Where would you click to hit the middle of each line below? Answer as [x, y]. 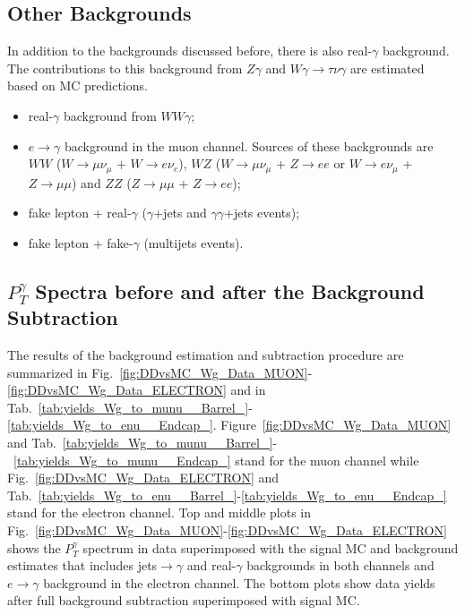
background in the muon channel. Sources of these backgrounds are [249, 145]
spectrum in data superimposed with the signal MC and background [271, 547]
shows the [34, 547]
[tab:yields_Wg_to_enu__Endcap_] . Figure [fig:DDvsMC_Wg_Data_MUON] [229, 425]
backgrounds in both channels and [340, 565]
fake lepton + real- [80, 213]
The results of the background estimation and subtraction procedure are [206, 354]
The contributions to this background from [125, 68]
